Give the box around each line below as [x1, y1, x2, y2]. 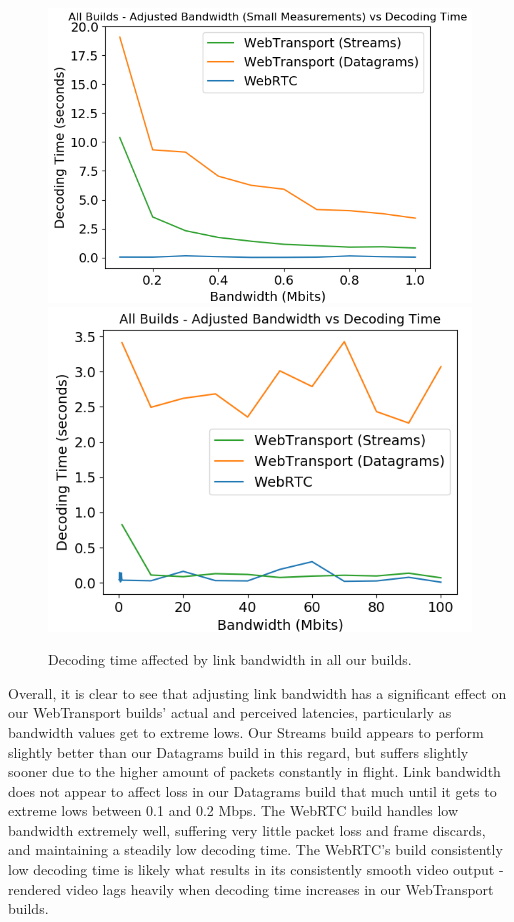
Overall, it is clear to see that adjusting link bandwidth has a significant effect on [8, 682, 507, 703]
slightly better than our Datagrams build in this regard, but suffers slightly [8, 741, 469, 762]
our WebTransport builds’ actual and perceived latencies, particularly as [8, 702, 452, 723]
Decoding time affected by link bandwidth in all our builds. [48, 649, 412, 670]
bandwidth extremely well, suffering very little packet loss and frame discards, [8, 819, 486, 840]
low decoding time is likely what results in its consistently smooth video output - [8, 859, 504, 880]
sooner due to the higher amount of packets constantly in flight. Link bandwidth [8, 761, 501, 782]
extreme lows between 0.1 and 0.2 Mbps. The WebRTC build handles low [8, 800, 459, 821]
